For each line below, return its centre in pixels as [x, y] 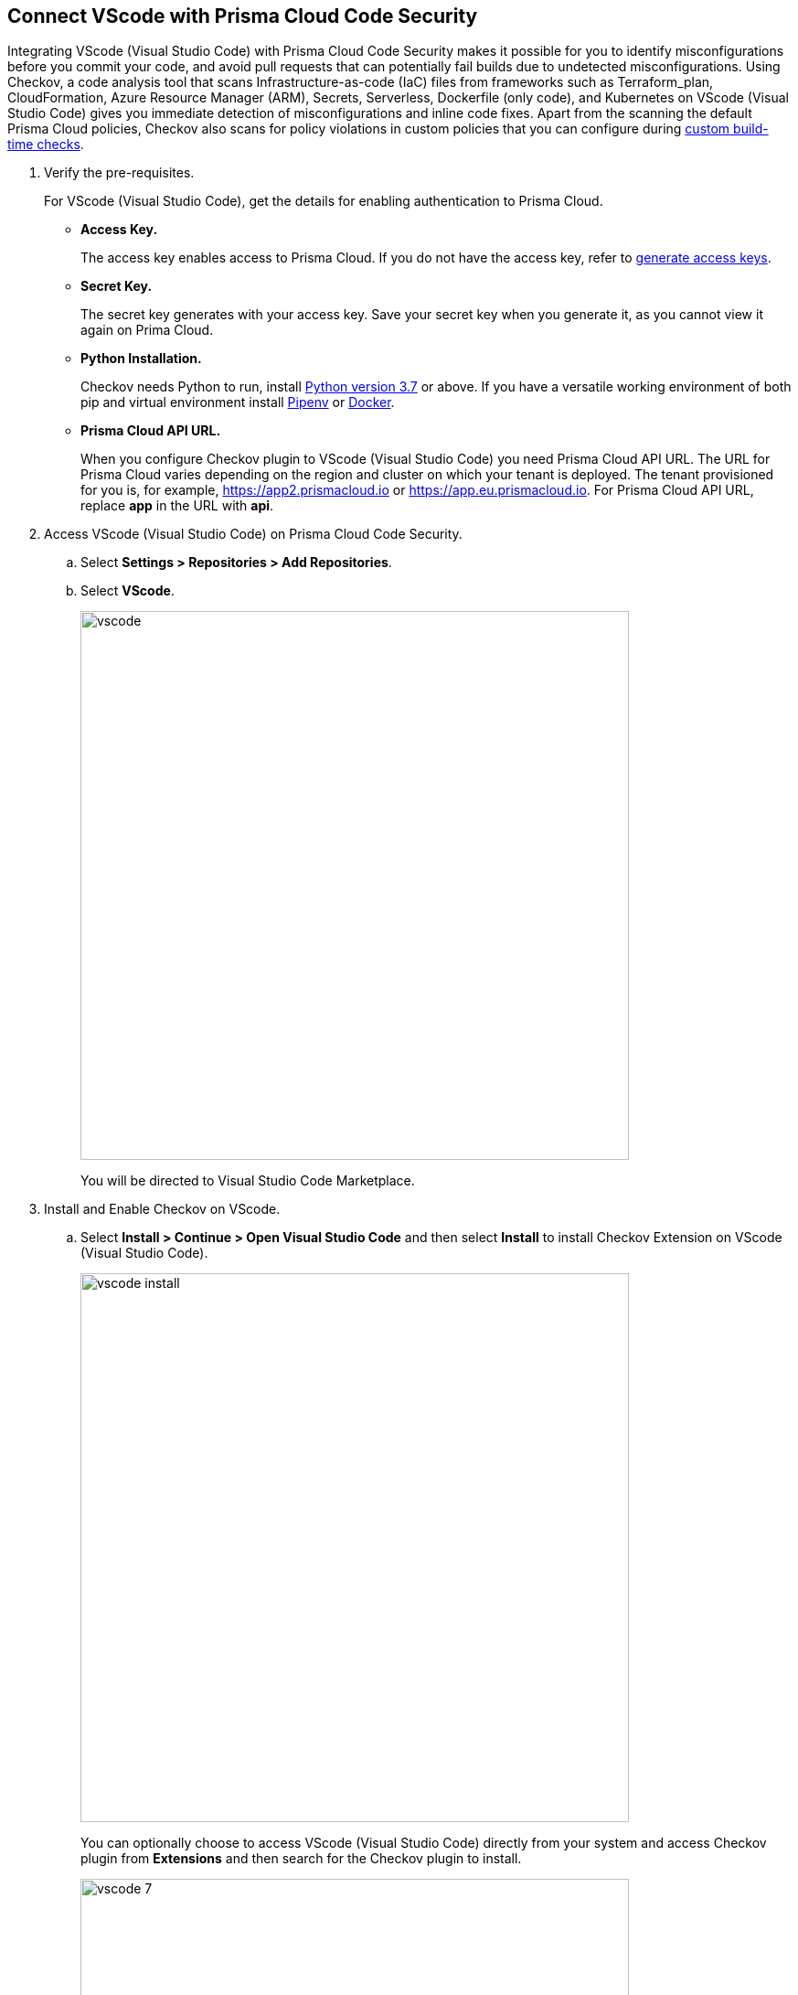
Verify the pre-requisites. [119, 173]
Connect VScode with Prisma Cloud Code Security [243, 16]
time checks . [46, 145]
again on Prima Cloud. [147, 330]
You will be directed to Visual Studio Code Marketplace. [248, 1181]
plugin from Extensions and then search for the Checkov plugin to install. [301, 1859]
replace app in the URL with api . [177, 506]
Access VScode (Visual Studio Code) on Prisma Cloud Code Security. [253, 534]
